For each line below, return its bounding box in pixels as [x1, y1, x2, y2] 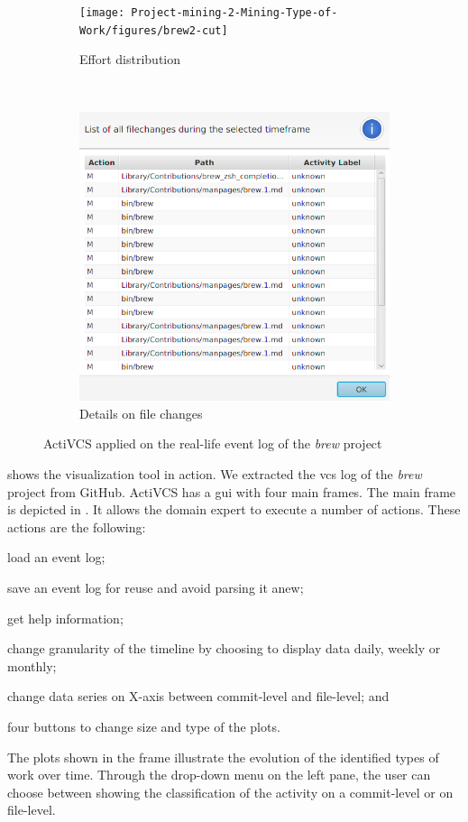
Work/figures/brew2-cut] [79, 23, 228, 37]
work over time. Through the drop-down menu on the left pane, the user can [7, 765, 431, 784]
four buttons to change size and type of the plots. [7, 716, 280, 735]
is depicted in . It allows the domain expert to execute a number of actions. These [7, 500, 461, 519]
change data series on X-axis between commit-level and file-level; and [7, 687, 390, 706]
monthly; [7, 656, 57, 675]
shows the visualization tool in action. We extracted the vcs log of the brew [7, 464, 422, 483]
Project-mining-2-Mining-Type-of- [131, 6, 338, 19]
